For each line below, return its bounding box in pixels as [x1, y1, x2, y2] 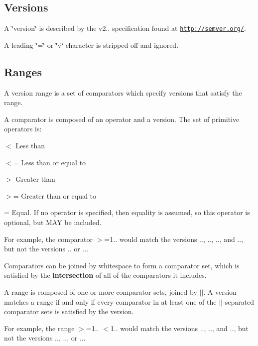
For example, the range [4, 323, 75, 333]
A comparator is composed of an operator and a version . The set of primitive [4, 114, 240, 124]
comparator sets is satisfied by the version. [4, 306, 134, 317]
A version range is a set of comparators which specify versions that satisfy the [4, 87, 242, 98]
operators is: [4, 123, 42, 134]
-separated [222, 296, 255, 307]
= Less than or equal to [13, 157, 86, 167]
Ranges [4, 64, 42, 79]
